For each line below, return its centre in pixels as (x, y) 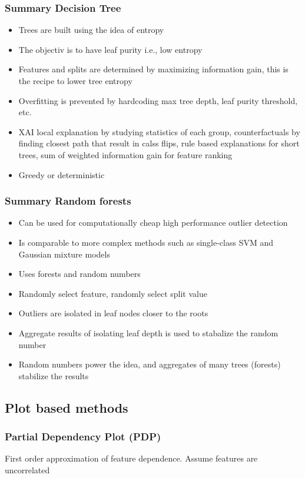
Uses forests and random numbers (79, 274)
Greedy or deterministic (62, 174)
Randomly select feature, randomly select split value (113, 293)
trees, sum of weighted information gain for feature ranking (125, 154)
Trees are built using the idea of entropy (91, 30)
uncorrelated (27, 469)
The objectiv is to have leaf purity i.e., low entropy (110, 49)
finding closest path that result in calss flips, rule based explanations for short (159, 143)
